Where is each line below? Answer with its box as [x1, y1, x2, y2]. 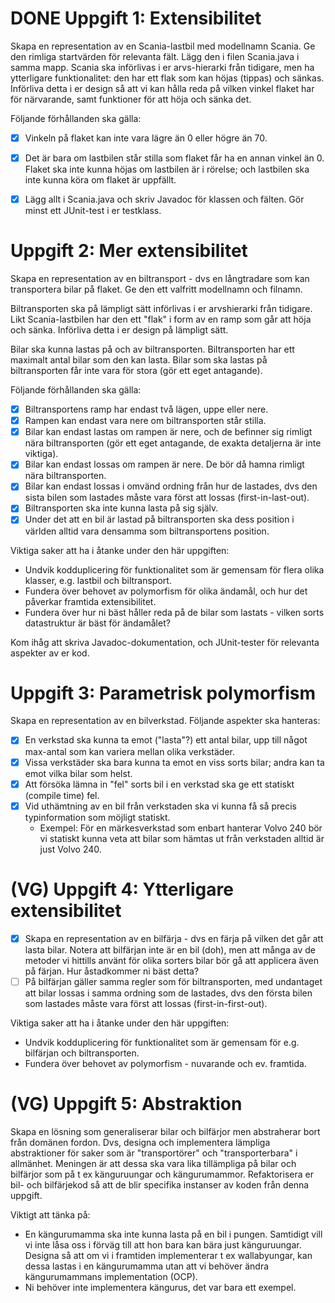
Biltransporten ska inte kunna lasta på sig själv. [24, 502, 219, 514]
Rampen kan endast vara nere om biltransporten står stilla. [24, 415, 267, 427]
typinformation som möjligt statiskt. [24, 811, 171, 823]
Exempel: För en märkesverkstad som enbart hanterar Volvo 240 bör [39, 822, 323, 834]
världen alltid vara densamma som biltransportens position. [24, 525, 270, 537]
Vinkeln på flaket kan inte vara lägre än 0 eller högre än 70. [24, 132, 268, 144]
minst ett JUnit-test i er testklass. [24, 205, 162, 217]
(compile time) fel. [24, 789, 100, 801]
